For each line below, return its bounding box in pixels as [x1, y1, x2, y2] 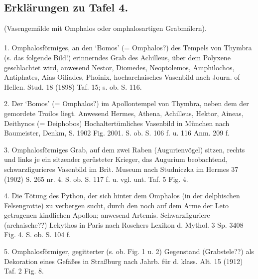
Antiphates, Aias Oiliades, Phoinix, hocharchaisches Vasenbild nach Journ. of [4, 72, 240, 82]
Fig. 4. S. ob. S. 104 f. [4, 229, 71, 240]
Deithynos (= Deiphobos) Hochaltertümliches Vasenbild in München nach [4, 118, 230, 128]
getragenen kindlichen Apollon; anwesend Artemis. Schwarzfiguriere [4, 210, 210, 220]
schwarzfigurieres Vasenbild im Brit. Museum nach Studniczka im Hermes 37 [4, 163, 239, 174]
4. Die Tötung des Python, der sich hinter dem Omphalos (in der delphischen [4, 190, 240, 201]
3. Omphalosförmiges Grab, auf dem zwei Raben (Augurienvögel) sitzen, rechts [4, 144, 245, 154]
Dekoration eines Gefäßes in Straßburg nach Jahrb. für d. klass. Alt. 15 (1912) [4, 256, 243, 266]
